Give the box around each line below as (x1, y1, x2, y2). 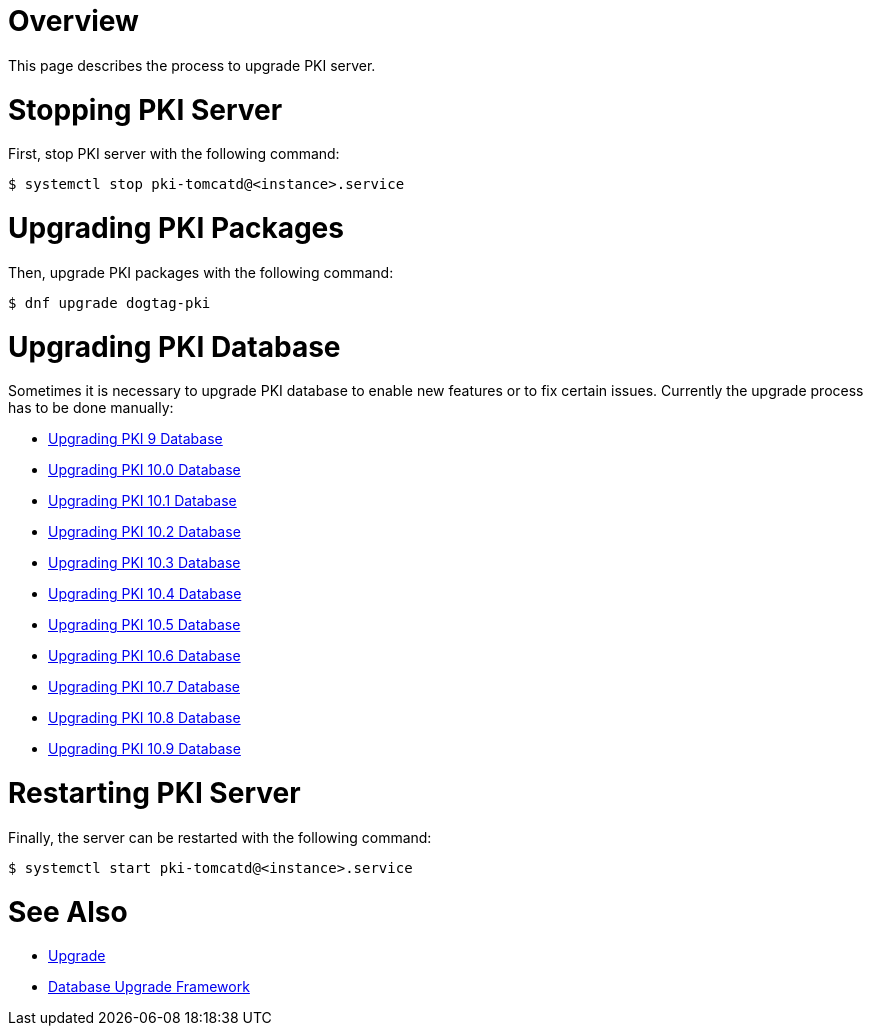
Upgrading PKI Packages (8, 211, 344, 245)
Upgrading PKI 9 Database (48, 430, 223, 448)
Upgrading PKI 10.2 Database (48, 523, 241, 541)
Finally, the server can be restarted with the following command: (8, 828, 432, 846)
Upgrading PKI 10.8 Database (48, 709, 241, 727)
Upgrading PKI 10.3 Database (48, 554, 241, 572)
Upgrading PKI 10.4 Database (48, 585, 242, 603)
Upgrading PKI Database (8, 329, 341, 364)
